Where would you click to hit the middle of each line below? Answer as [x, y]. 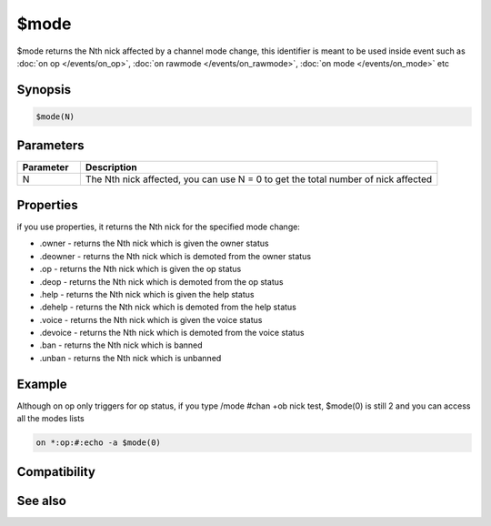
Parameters [50, 146]
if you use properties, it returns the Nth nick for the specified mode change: [158, 227]
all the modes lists [51, 419]
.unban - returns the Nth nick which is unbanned [130, 358]
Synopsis [44, 90]
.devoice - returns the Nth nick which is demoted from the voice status [172, 333]
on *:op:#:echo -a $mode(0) [98, 443]
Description [111, 167]
